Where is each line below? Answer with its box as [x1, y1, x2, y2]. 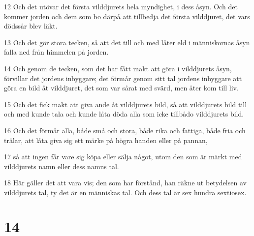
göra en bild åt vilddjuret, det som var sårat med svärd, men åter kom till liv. [4, 83, 239, 93]
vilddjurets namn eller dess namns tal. [4, 161, 119, 171]
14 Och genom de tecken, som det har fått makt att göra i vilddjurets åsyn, [4, 63, 232, 73]
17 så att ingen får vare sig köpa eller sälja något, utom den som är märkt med [4, 151, 242, 162]
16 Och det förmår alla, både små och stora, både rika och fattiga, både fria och [4, 125, 246, 135]
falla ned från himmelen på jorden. [4, 47, 109, 57]
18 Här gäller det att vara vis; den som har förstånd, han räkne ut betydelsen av [4, 177, 247, 188]
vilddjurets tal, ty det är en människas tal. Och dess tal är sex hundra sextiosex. [4, 187, 247, 197]
